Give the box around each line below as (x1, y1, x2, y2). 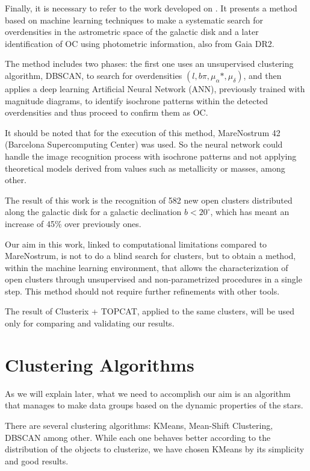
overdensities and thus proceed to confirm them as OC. (5, 106, 208, 119)
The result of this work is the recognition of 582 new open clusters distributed (5, 193, 293, 206)
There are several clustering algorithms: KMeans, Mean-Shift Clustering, (5, 419, 273, 431)
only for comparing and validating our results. (5, 317, 175, 329)
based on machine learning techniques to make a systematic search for (5, 13, 264, 26)
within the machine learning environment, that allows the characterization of (5, 261, 288, 273)
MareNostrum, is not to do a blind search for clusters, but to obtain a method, (5, 249, 296, 262)
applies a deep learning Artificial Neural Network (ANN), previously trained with (5, 82, 305, 95)
